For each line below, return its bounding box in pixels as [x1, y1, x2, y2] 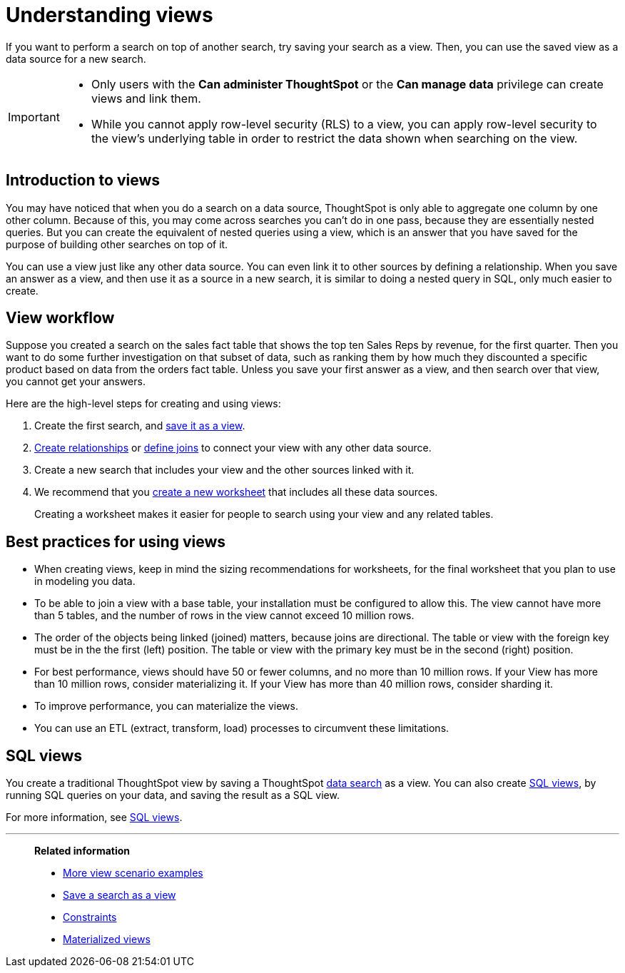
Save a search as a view [63, 889, 176, 902]
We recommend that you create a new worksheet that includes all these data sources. [34, 486, 438, 499]
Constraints [63, 911, 117, 924]
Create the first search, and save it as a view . [34, 419, 245, 432]
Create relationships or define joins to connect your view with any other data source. [34, 442, 432, 454]
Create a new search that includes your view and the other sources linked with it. [34, 464, 415, 477]
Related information [34, 845, 131, 857]
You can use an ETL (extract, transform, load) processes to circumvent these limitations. [34, 722, 449, 735]
